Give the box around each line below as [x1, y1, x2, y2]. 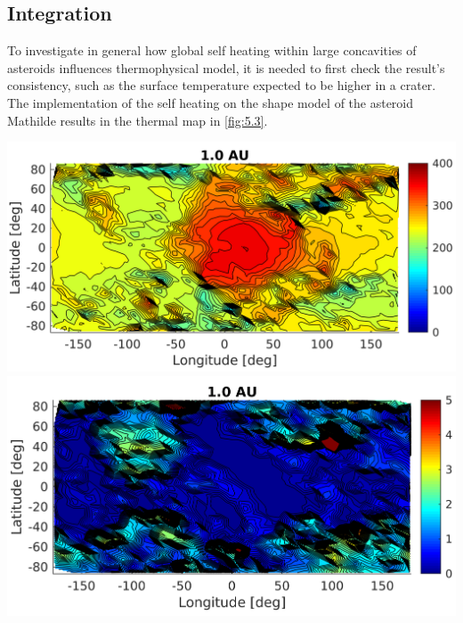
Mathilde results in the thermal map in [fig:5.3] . [7, 111, 268, 129]
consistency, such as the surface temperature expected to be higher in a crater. [7, 76, 436, 94]
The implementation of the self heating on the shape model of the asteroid [7, 93, 414, 111]
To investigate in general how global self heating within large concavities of [7, 41, 417, 60]
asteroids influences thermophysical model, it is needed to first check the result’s [7, 58, 445, 77]
